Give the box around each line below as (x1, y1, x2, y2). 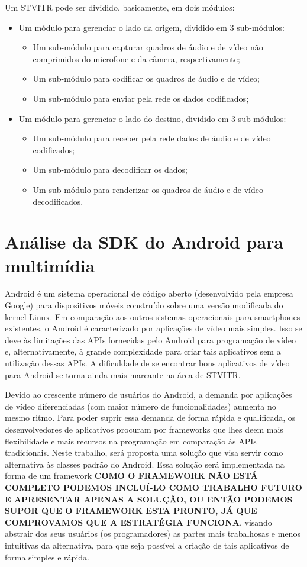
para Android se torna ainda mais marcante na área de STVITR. (5, 368, 241, 381)
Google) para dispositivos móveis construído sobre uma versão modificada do (5, 299, 283, 311)
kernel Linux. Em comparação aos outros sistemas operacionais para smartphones (5, 310, 300, 323)
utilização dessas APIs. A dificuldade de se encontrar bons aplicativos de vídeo (5, 357, 290, 369)
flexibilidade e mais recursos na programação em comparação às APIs (5, 434, 257, 447)
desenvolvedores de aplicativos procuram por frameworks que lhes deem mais (5, 423, 283, 435)
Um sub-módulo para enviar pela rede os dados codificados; (33, 92, 249, 104)
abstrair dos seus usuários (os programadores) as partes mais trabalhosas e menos (5, 527, 300, 540)
